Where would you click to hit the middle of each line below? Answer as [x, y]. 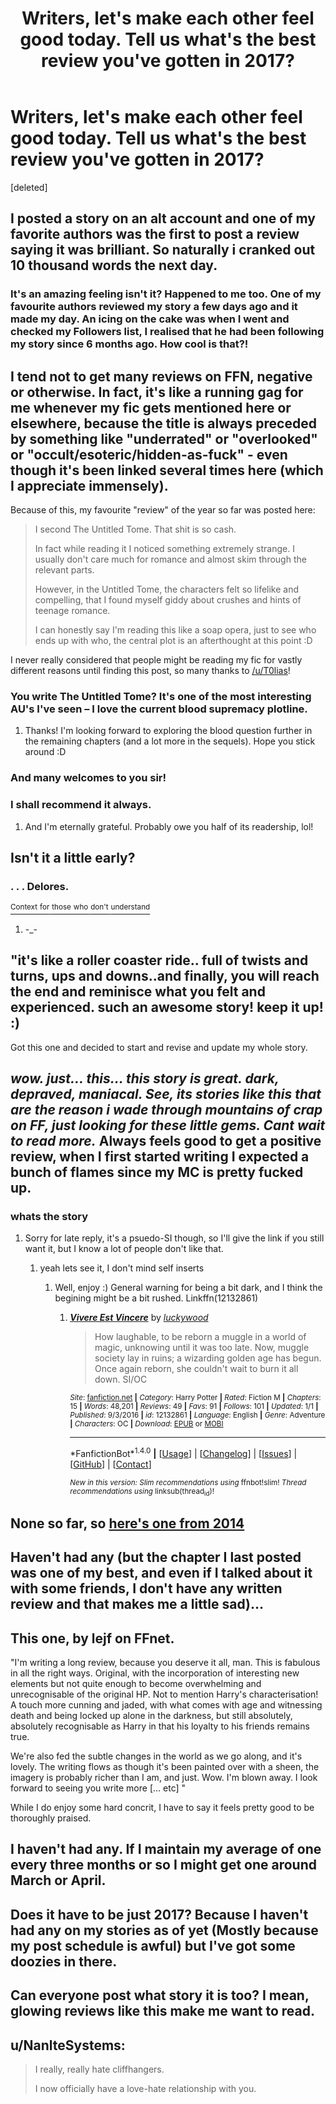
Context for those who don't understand [80, 907]
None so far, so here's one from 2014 [127, 1523]
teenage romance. [72, 611]
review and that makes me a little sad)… [137, 1604]
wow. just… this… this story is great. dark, [145, 1078]
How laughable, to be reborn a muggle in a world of [200, 1337]
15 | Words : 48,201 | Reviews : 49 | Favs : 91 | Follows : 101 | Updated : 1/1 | [194, 1407]
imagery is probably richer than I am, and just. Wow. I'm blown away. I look [164, 1777]
